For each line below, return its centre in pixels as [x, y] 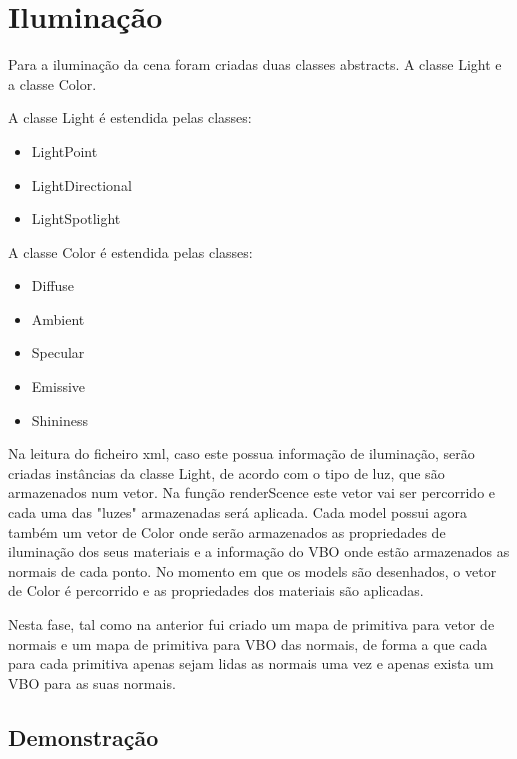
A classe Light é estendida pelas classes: [130, 117]
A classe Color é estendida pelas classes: [130, 251]
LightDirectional [81, 184]
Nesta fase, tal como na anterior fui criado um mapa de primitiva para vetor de [251, 624]
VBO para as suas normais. [92, 682]
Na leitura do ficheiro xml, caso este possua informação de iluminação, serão [241, 453]
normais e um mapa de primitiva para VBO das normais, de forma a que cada [248, 643]
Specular [58, 352]
